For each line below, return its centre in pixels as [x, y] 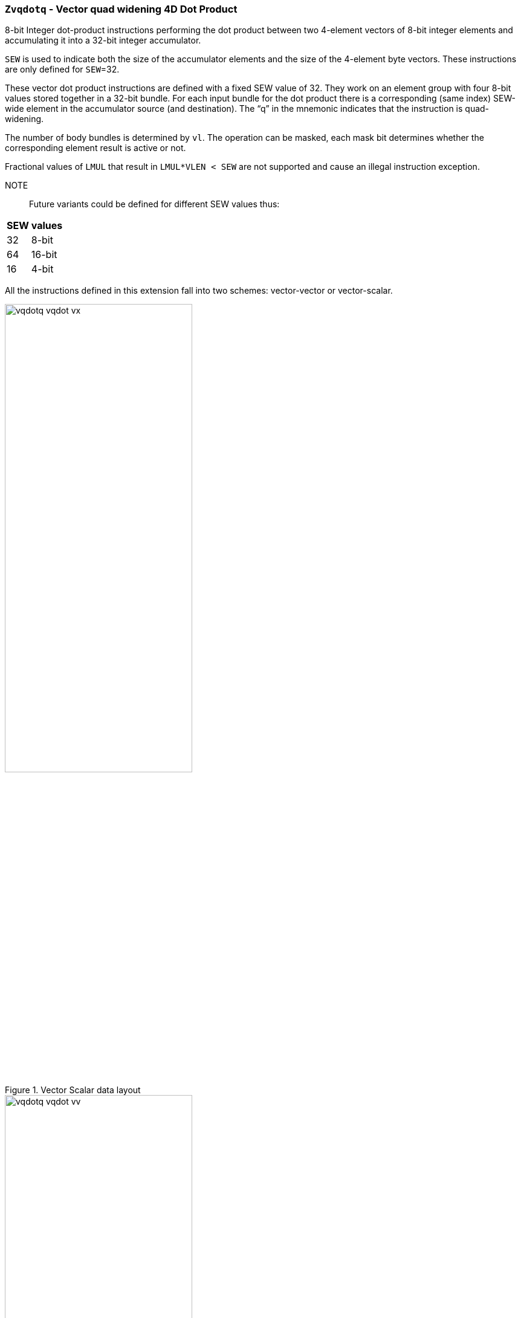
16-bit [44, 255]
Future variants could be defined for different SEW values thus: [154, 204]
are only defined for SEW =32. [62, 69]
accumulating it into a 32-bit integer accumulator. [103, 40]
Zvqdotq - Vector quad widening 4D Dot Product [121, 9]
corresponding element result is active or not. [95, 148]
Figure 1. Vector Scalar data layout [73, 1090]
